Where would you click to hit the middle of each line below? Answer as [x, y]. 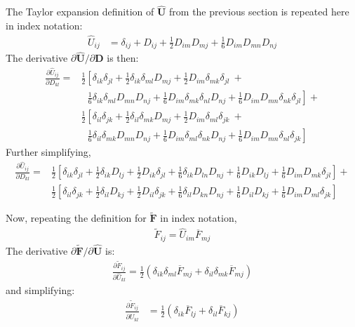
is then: [123, 58]
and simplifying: [40, 290]
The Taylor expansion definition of [80, 12]
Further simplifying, [48, 152]
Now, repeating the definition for [76, 218]
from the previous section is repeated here [259, 12]
